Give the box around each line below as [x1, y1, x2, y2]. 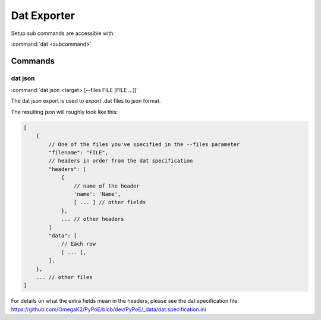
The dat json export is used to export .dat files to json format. [11, 97, 161, 104]
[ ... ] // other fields [73, 199, 146, 206]
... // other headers [61, 216, 124, 223]
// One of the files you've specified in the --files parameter [48, 141, 240, 148]
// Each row [61, 240, 96, 248]
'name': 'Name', [73, 191, 121, 197]
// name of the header [73, 182, 140, 189]
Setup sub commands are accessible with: [11, 30, 115, 37]
